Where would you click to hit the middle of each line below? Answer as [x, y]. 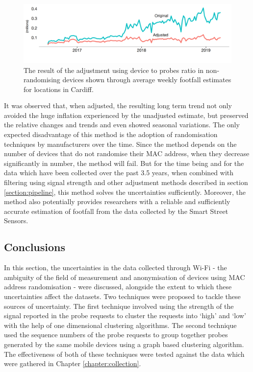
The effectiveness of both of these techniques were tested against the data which [124, 354]
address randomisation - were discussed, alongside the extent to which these [118, 287]
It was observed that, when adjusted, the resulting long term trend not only [118, 105]
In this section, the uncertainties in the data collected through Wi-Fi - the [115, 267]
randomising [42, 80]
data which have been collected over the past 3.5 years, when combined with [119, 173]
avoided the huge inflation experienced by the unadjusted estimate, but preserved [126, 115]
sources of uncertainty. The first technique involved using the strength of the [119, 306]
